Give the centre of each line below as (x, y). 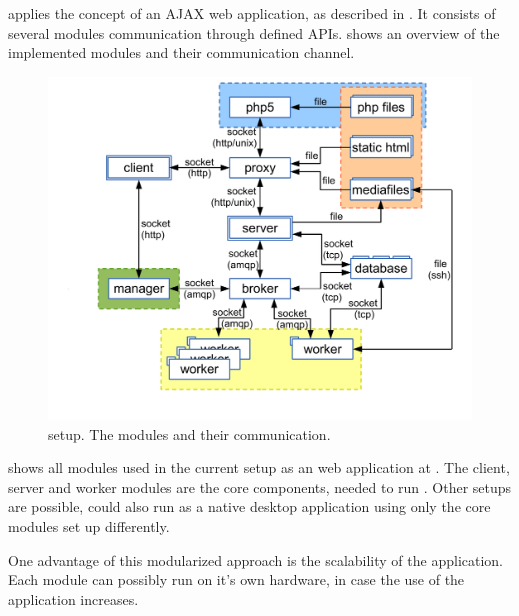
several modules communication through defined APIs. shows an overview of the (254, 32)
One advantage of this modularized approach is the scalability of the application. (256, 559)
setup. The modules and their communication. (189, 433)
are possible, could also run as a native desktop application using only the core (249, 506)
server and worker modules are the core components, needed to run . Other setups (260, 486)
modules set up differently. (89, 526)
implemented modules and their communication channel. (181, 52)
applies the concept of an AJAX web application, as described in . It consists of (252, 13)
